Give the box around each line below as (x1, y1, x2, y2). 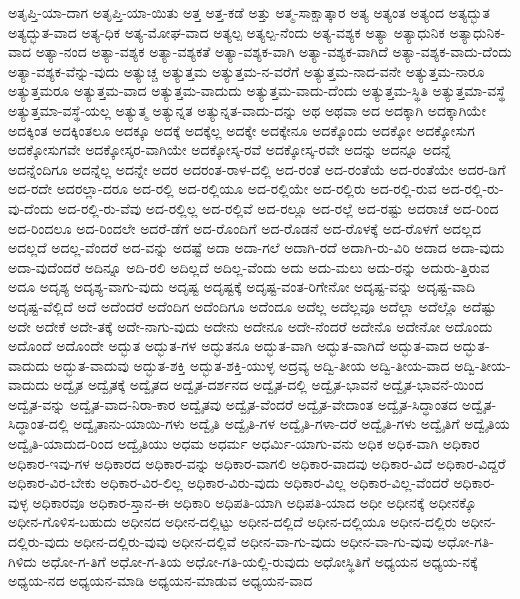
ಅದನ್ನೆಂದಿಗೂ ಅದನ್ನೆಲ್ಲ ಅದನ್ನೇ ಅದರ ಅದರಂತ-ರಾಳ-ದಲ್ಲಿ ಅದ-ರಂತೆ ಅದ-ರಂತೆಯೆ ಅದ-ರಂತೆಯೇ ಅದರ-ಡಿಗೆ (8, 158, 506, 179)
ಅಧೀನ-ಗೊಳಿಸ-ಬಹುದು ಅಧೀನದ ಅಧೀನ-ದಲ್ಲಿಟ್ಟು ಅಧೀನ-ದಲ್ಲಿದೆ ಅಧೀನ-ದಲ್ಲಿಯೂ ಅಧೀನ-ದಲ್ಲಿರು (8, 511, 457, 532)
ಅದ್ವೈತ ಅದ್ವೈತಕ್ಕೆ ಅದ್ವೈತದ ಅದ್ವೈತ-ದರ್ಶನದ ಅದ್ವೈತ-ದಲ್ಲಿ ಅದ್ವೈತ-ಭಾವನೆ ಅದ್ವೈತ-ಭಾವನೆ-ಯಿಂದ (53, 374, 484, 395)
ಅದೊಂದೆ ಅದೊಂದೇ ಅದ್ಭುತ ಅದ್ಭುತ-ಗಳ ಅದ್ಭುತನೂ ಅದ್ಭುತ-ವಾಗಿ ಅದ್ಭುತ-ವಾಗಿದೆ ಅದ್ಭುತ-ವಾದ (8, 335, 449, 356)
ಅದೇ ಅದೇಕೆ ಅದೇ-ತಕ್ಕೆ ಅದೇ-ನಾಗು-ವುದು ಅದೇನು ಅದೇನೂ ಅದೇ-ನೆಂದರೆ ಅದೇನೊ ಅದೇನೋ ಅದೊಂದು (8, 315, 493, 336)
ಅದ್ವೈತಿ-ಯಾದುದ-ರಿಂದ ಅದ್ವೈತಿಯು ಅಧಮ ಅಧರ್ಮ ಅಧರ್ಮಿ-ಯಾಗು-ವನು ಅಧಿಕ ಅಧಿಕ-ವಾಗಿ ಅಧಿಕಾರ (8, 433, 480, 454)
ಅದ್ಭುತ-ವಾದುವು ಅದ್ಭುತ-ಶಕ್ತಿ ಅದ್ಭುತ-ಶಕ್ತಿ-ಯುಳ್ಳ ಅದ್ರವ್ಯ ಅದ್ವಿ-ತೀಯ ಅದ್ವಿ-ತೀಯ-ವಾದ (53, 354, 450, 375)
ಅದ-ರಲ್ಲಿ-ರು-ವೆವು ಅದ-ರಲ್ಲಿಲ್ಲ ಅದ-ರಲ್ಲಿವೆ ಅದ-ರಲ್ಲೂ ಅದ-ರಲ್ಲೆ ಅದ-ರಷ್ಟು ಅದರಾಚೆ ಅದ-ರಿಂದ (58, 197, 499, 218)
